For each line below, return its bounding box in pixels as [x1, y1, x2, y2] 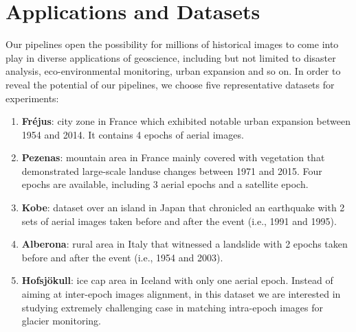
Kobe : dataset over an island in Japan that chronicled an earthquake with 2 [21, 200, 345, 215]
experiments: [5, 91, 59, 105]
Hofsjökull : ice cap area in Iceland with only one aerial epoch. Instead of [21, 273, 333, 287]
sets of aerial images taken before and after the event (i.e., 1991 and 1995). [21, 213, 337, 228]
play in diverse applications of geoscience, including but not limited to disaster [5, 50, 336, 64]
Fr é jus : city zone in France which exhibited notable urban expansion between [21, 114, 351, 128]
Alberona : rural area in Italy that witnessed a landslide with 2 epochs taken [21, 237, 348, 251]
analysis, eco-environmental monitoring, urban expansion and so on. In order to [5, 64, 341, 78]
